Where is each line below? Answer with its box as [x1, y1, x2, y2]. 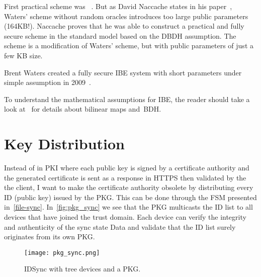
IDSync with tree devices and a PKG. [24, 263, 141, 274]
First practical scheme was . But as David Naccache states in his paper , [4, 1, 232, 11]
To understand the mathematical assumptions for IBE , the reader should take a [4, 94, 250, 104]
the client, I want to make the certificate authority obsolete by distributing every [4, 182, 253, 193]
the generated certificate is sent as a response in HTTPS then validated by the [4, 172, 246, 182]
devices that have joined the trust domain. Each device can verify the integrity [4, 212, 246, 222]
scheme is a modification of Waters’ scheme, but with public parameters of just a [4, 40, 253, 51]
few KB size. [4, 50, 43, 60]
